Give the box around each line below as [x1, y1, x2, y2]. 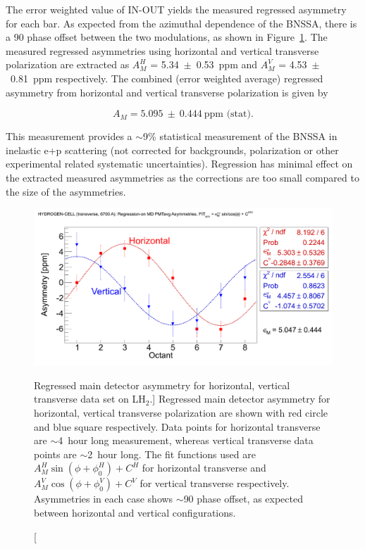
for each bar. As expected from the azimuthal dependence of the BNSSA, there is [6, 15, 357, 30]
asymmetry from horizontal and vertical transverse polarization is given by [6, 84, 328, 99]
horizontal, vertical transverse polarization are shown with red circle [34, 405, 328, 420]
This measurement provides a [6, 129, 132, 144]
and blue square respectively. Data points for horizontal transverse [34, 419, 321, 434]
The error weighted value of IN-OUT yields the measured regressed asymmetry [6, 2, 347, 16]
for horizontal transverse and [142, 460, 266, 475]
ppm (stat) [204, 109, 251, 120]
